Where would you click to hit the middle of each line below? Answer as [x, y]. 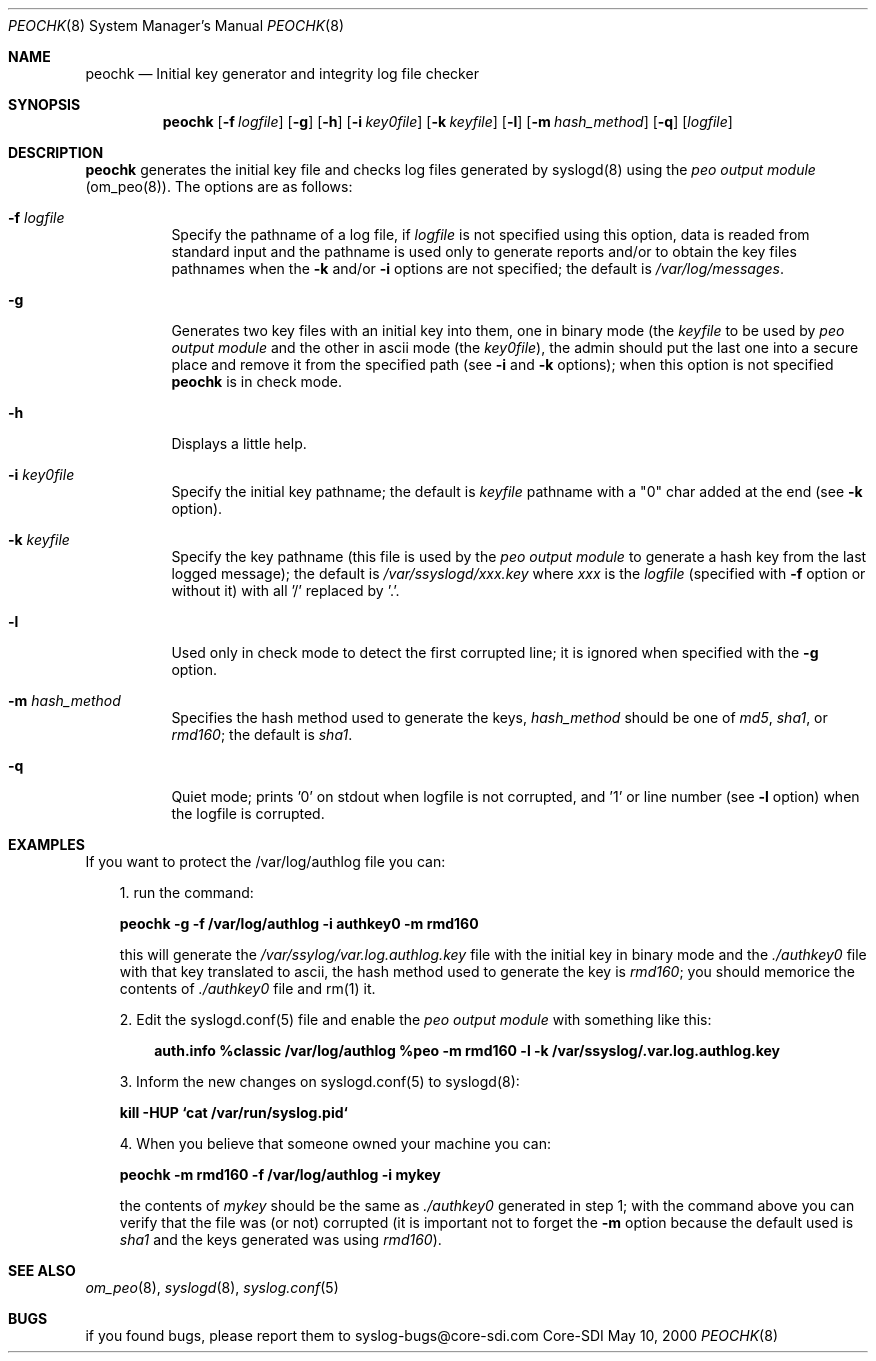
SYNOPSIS [44, 104]
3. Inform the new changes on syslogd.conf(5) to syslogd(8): [319, 1081]
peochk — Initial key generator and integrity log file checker [282, 73]
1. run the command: [186, 892]
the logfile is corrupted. [248, 813]
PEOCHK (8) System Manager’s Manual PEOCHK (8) [176, 25]
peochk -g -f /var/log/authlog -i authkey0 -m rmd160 [299, 923]
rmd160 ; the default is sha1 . [262, 734]
